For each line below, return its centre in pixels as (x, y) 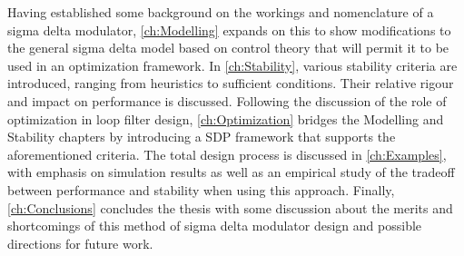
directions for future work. (80, 243)
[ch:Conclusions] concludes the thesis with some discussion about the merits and (230, 207)
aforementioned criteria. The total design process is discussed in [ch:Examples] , (227, 154)
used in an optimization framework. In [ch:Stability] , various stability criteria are (232, 65)
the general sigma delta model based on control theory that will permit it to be (228, 48)
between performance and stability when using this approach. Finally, (201, 189)
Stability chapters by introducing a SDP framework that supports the (202, 137)
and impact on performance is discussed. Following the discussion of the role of (227, 100)
